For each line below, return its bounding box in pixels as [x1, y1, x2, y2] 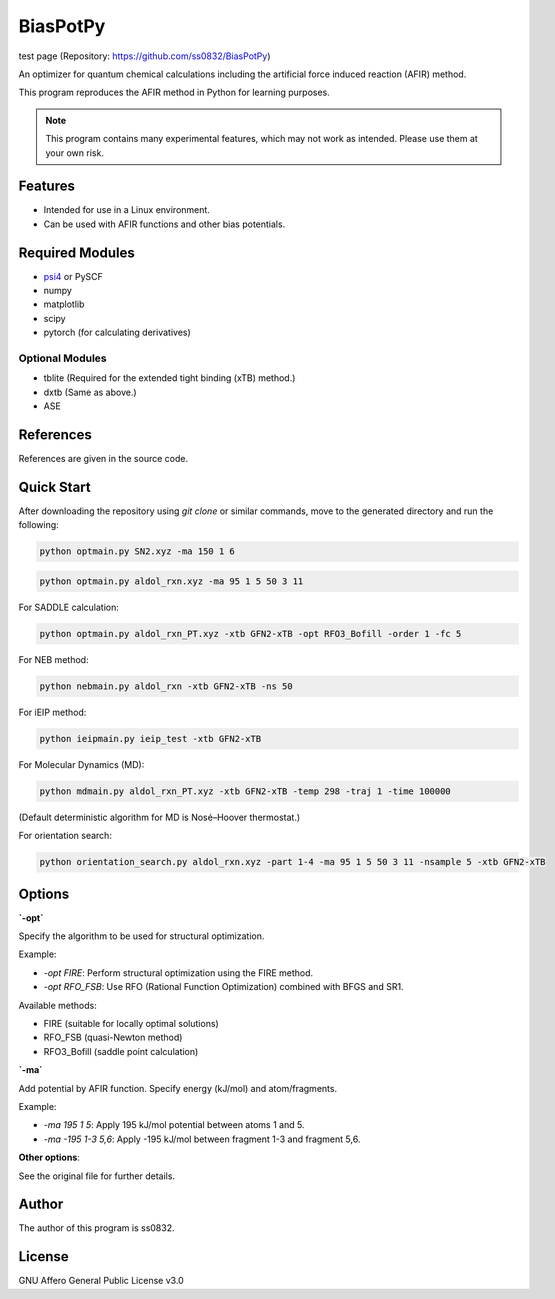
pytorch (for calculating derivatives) [43, 326, 192, 339]
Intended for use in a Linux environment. [43, 204, 210, 216]
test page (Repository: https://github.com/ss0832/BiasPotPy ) [18, 50, 271, 62]
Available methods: [18, 999, 97, 1011]
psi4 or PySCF [43, 270, 104, 282]
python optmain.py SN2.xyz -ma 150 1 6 [39, 546, 235, 557]
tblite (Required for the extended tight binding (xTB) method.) [43, 372, 296, 384]
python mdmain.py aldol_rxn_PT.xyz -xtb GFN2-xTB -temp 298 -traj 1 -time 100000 [39, 785, 452, 797]
